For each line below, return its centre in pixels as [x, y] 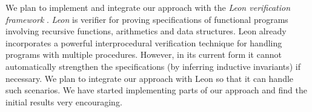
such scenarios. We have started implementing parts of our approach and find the [156, 90]
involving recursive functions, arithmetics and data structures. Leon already [146, 31]
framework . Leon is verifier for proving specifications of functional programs [147, 19]
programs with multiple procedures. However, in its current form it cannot [144, 54]
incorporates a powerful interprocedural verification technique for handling [144, 42]
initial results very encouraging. [64, 101]
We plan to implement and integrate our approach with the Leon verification [148, 7]
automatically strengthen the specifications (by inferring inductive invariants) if [153, 66]
